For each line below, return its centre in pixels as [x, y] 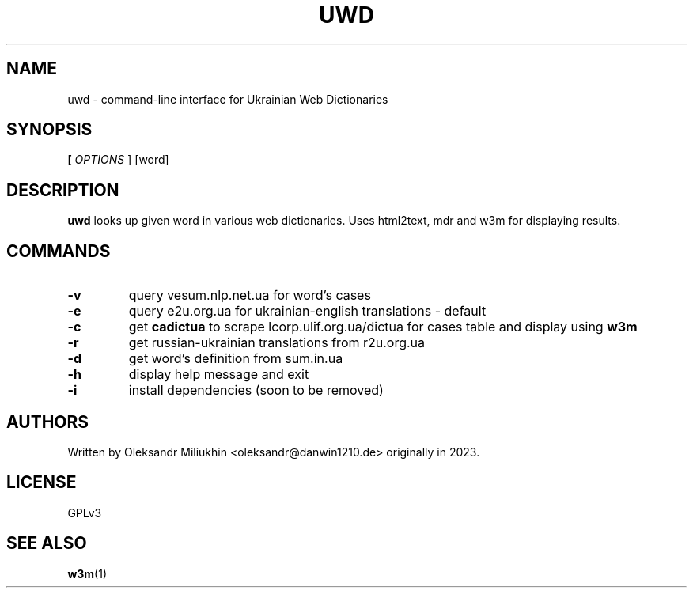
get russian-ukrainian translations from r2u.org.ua [277, 343]
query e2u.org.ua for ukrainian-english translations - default [307, 311]
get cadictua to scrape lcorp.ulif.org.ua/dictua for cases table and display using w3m [383, 327]
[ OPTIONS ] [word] [118, 160]
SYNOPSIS [49, 130]
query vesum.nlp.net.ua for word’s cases [250, 295]
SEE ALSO [47, 543]
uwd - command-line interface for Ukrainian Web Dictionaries [228, 99]
